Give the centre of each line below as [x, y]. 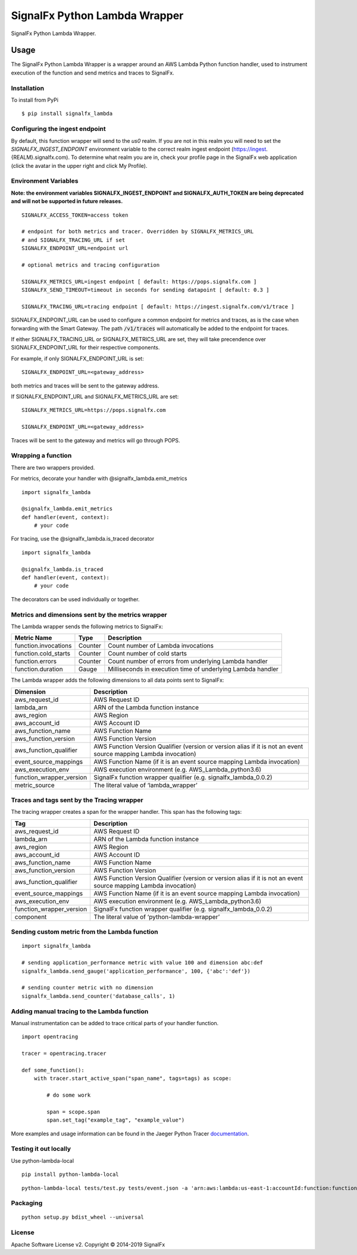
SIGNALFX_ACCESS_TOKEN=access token [75, 215]
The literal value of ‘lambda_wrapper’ [145, 785]
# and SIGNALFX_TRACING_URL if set [73, 240]
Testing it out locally [41, 1149]
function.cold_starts [43, 654]
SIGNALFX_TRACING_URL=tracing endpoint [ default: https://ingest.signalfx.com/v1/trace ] [158, 306]
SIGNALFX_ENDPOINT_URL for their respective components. [85, 348]
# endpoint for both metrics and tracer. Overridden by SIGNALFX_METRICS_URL [138, 232]
